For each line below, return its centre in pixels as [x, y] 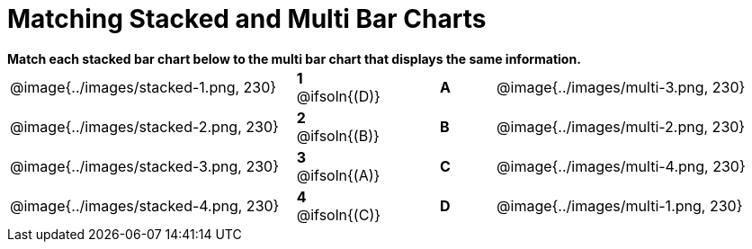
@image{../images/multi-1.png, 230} [620, 205]
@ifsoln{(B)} [338, 135]
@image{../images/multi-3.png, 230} [621, 87]
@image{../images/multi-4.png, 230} [621, 166]
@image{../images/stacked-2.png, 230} [144, 126]
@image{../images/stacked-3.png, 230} [144, 166]
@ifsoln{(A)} [338, 175]
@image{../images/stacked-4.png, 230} [145, 205]
